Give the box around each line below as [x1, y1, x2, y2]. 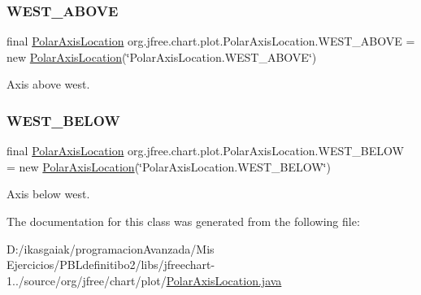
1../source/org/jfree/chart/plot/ [7, 271, 167, 288]
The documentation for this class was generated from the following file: [7, 213, 360, 229]
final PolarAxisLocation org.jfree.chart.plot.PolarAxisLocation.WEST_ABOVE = [7, 33, 415, 50]
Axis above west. [7, 76, 90, 93]
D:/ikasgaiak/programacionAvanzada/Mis [7, 240, 215, 257]
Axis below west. [7, 185, 90, 202]
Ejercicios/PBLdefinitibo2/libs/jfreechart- [7, 256, 215, 273]
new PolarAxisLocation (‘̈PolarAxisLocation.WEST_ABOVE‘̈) [7, 48, 317, 65]
